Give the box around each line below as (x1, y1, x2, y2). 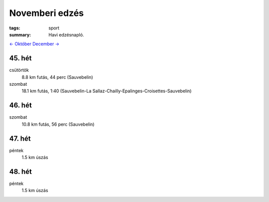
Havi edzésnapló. (48, 31, 84, 37)
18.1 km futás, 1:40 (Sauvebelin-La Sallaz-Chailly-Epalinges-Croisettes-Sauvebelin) (21, 88, 192, 94)
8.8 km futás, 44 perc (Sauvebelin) (21, 74, 93, 80)
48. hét (9, 167, 32, 176)
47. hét (9, 134, 31, 143)
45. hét (9, 54, 32, 62)
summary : (9, 31, 31, 37)
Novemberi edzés (9, 7, 84, 18)
